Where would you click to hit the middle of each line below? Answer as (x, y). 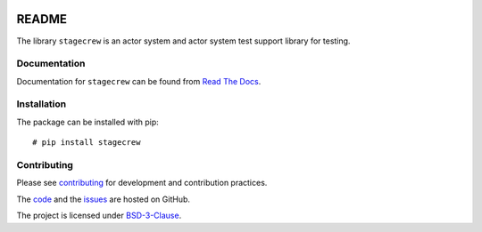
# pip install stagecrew (87, 143)
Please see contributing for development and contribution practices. (142, 183)
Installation (42, 104)
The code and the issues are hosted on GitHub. (104, 199)
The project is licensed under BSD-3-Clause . (99, 216)
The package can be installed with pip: (88, 122)
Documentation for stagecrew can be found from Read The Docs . (139, 81)
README (42, 19)
